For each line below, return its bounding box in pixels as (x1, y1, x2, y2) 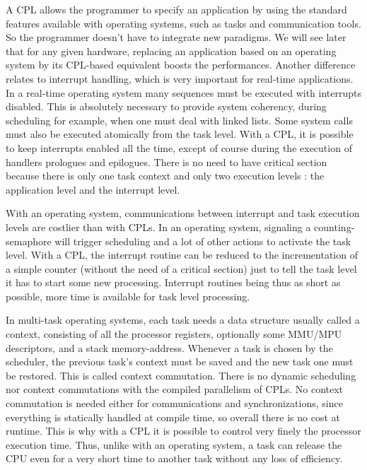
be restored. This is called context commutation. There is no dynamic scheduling (6, 368, 356, 382)
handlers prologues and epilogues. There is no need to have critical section (6, 154, 327, 169)
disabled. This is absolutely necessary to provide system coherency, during (6, 99, 327, 114)
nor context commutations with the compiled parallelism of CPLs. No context (6, 382, 344, 396)
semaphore (6, 233, 52, 248)
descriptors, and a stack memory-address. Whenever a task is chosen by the (6, 340, 333, 355)
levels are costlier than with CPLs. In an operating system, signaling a (6, 219, 311, 234)
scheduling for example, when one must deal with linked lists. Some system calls (6, 112, 353, 127)
